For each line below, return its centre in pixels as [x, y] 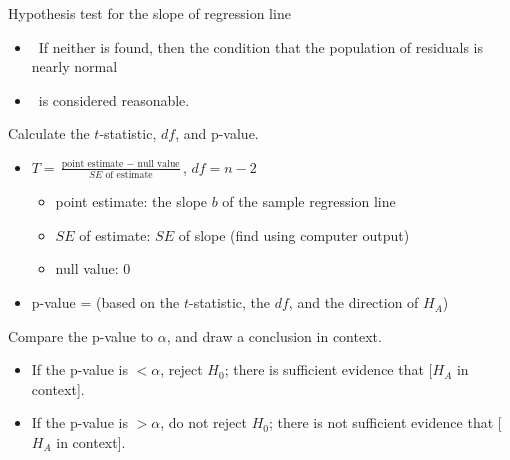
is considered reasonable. [114, 99]
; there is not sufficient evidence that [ [385, 422]
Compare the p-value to [81, 335]
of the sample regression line [309, 201]
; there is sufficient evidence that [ [328, 369]
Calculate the [49, 133]
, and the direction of [353, 302]
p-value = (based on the [105, 302]
